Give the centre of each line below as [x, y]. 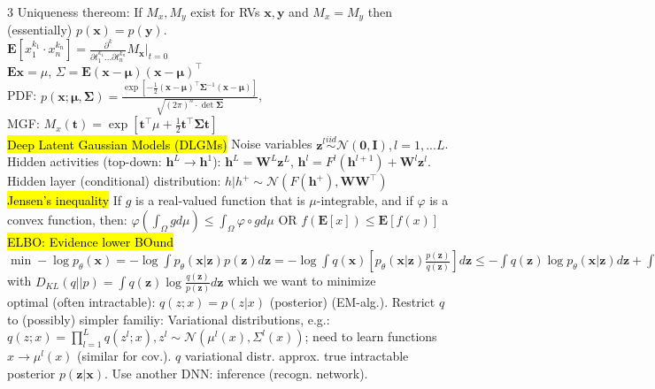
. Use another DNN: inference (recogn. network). [236, 373]
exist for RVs [225, 11]
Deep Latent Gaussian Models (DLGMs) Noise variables [160, 144]
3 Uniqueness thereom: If [75, 11]
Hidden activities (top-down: [85, 161]
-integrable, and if [365, 200]
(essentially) [40, 30]
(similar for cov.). [124, 356]
